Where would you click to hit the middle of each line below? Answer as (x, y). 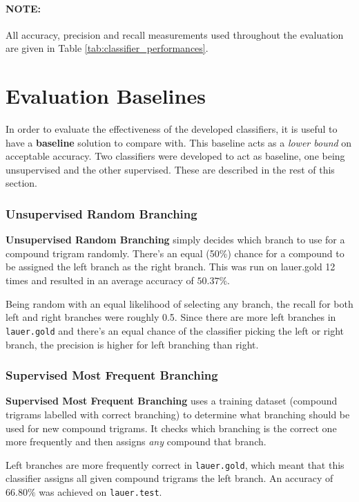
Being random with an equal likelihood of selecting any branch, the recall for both (179, 303)
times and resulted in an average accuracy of (100, 280)
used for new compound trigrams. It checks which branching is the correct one (171, 428)
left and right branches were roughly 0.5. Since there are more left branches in (171, 317)
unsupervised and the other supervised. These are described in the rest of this (170, 169)
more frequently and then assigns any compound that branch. (136, 441)
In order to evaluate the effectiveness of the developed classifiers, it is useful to (172, 129)
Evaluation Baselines (106, 96)
